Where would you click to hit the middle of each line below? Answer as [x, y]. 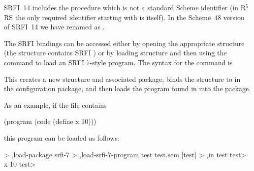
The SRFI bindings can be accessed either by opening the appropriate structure [124, 43]
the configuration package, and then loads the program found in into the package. [127, 88]
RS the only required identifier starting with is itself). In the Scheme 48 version [124, 17]
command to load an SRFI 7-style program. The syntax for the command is [118, 62]
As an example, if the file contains [55, 105]
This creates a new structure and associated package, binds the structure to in [122, 79]
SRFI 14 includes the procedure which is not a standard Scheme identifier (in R [125, 7]
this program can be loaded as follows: [62, 137]
